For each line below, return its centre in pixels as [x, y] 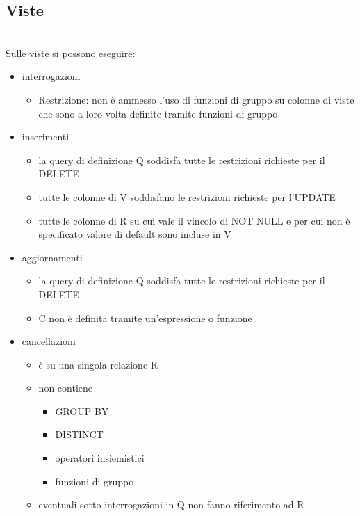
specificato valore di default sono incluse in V [135, 234]
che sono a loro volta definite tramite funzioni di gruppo [158, 113]
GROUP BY [82, 411]
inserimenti [46, 137]
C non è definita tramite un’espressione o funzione [145, 317]
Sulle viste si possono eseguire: [71, 53]
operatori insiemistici [100, 458]
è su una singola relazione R [98, 364]
